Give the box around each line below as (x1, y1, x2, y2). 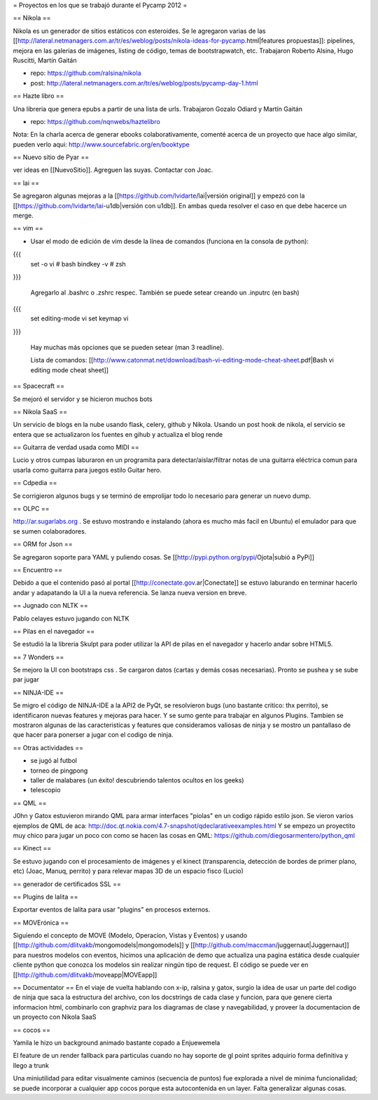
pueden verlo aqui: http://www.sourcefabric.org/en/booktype (13, 140, 190, 149)
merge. (13, 211, 34, 220)
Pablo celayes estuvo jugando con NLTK (13, 614, 129, 623)
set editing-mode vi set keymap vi (30, 314, 129, 322)
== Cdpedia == (13, 479, 57, 487)
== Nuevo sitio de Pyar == (13, 153, 90, 161)
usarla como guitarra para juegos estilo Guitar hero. (13, 466, 162, 474)
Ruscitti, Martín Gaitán (13, 56, 77, 64)
